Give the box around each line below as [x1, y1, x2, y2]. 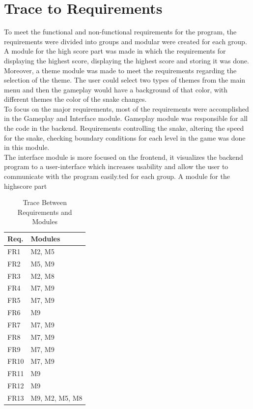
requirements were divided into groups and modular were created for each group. [4, 36, 247, 46]
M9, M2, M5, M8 [30, 392, 83, 403]
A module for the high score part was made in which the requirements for [4, 46, 226, 56]
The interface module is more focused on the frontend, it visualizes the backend [4, 151, 243, 162]
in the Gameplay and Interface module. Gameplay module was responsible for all [4, 113, 248, 123]
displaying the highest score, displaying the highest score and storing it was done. [4, 55, 249, 65]
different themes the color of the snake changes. [4, 94, 147, 104]
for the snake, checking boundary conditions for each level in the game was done [4, 132, 246, 143]
